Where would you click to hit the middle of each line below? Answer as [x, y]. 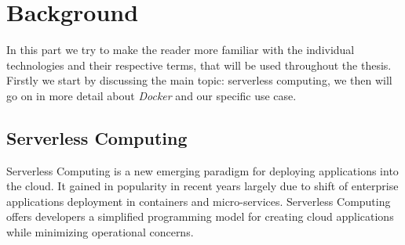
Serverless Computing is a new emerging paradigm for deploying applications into [202, 170]
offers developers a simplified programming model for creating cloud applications [200, 216]
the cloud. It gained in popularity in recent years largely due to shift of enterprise [202, 186]
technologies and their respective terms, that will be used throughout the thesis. [199, 65]
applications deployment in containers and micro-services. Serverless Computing [199, 201]
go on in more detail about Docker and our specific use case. [151, 95]
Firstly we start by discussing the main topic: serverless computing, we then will [199, 80]
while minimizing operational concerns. [100, 232]
